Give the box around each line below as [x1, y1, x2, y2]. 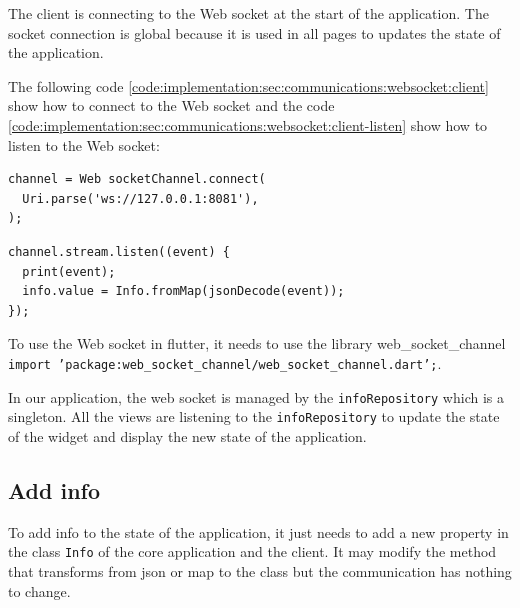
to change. [8, 580, 71, 601]
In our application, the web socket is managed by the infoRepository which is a [8, 386, 504, 407]
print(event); [22, 264, 116, 279]
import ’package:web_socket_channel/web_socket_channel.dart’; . [8, 352, 442, 373]
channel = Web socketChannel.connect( [8, 172, 266, 187]
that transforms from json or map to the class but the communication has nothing [8, 560, 512, 581]
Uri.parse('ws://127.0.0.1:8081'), [22, 191, 259, 206]
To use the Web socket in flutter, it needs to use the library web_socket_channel [8, 333, 506, 354]
